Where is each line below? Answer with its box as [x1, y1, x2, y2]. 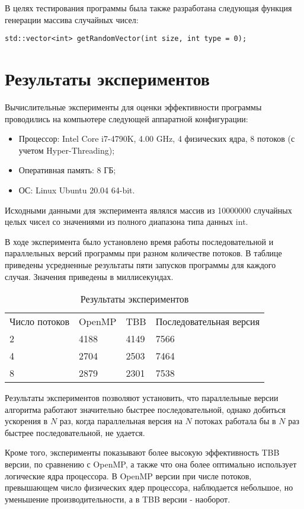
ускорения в [5, 415, 48, 427]
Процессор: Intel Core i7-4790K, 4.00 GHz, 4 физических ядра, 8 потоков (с [18, 132, 295, 145]
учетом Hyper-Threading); [18, 144, 115, 156]
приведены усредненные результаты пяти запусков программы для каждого [5, 258, 276, 271]
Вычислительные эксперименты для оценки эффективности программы [5, 100, 262, 113]
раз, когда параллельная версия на [59, 415, 183, 427]
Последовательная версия [155, 314, 260, 329]
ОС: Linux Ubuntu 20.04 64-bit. [18, 183, 135, 196]
